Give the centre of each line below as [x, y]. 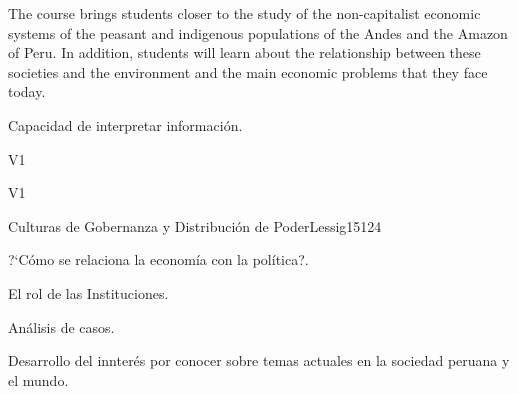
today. [27, 91]
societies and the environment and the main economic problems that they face [248, 71]
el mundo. [38, 379]
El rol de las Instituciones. [88, 292]
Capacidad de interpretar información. [125, 124]
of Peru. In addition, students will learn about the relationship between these [244, 52]
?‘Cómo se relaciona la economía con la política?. [158, 259]
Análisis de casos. [61, 326]
